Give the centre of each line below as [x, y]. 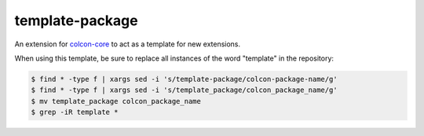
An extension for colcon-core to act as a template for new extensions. [128, 44]
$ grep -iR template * [75, 112]
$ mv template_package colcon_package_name [116, 101]
